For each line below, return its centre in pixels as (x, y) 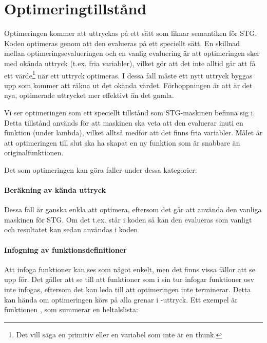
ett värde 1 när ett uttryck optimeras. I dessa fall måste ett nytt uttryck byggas (128, 74)
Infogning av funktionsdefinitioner (65, 249)
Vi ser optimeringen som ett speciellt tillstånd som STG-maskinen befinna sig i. (130, 112)
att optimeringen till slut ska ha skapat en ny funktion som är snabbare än (122, 142)
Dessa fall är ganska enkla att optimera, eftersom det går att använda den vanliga (133, 209)
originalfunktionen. (34, 153)
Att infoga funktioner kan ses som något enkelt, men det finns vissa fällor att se (130, 269)
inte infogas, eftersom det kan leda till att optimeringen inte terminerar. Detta (128, 289)
